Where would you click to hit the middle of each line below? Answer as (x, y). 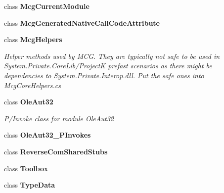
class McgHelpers (33, 39)
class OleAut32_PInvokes (47, 135)
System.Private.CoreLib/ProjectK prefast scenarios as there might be (108, 66)
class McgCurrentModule (47, 6)
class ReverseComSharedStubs (56, 151)
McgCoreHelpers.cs (32, 85)
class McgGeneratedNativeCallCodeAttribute (82, 23)
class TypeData (30, 185)
